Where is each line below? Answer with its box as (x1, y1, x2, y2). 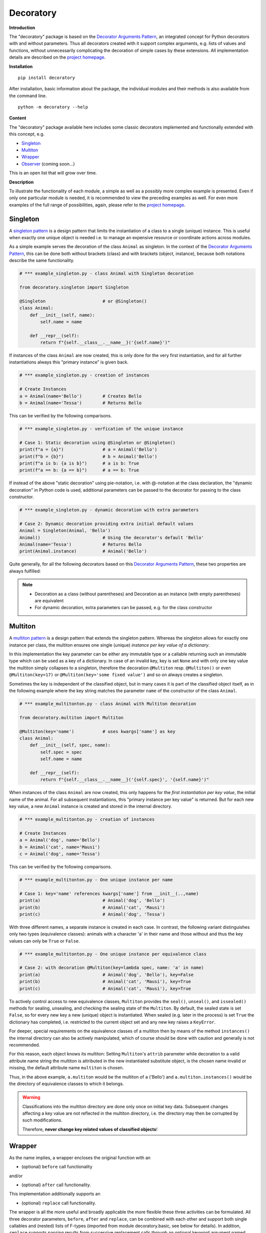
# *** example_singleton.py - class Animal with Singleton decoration (19, 271, 194, 276)
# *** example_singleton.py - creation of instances (19, 372, 150, 378)
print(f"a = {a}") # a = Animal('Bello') (19, 447, 158, 452)
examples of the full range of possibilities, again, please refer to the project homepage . (9, 202, 186, 208)
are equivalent (34, 597, 64, 604)
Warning (22, 1094, 40, 1100)
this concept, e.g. (9, 131, 45, 137)
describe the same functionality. (9, 257, 75, 263)
